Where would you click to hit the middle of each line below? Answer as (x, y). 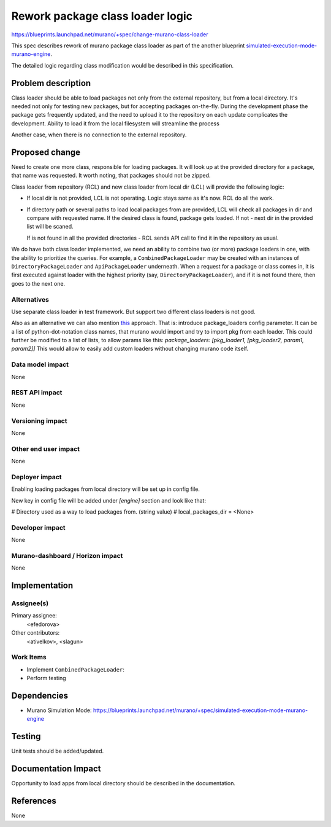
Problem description (51, 83)
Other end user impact (45, 449)
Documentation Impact (56, 769)
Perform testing (47, 678)
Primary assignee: (34, 616)
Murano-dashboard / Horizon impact (67, 555)
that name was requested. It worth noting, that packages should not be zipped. (111, 176)
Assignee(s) (30, 603)
